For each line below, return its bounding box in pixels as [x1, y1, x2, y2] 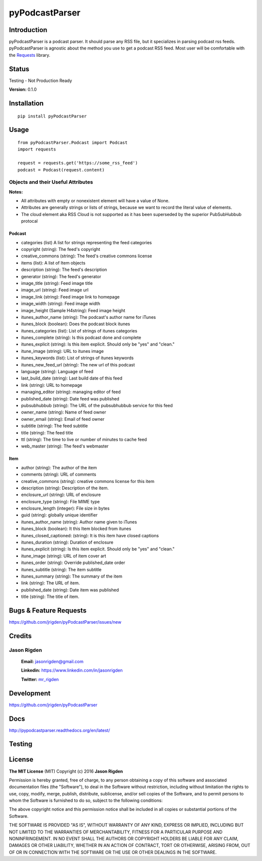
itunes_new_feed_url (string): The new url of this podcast [21, 362, 135, 367]
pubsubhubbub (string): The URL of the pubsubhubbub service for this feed [21, 402, 173, 408]
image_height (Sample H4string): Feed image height [21, 307, 126, 313]
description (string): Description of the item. [21, 485, 109, 491]
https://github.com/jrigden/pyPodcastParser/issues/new [9, 619, 121, 625]
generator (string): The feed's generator [21, 273, 101, 279]
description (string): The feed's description [21, 267, 107, 273]
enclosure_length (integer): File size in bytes [21, 505, 110, 512]
